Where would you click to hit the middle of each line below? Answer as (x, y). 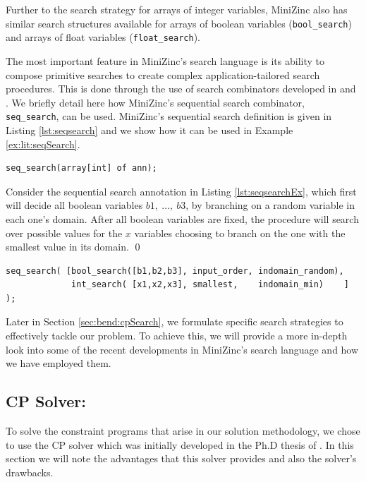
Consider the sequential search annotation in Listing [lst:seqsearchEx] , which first (181, 191)
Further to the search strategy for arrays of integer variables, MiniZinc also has (177, 9)
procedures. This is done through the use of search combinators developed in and (181, 89)
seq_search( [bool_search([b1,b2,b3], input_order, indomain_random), (175, 271)
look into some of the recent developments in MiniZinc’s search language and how (182, 349)
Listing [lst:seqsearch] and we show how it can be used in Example (150, 129)
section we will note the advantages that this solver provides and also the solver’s (181, 458)
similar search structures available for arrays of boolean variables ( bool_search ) (179, 23)
